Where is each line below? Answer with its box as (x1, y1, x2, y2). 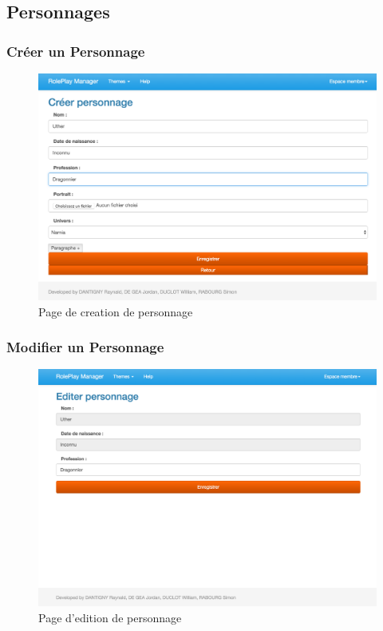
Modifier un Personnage (6, 337, 164, 357)
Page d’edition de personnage (38, 609, 182, 625)
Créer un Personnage (6, 41, 145, 61)
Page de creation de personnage (38, 303, 193, 319)
